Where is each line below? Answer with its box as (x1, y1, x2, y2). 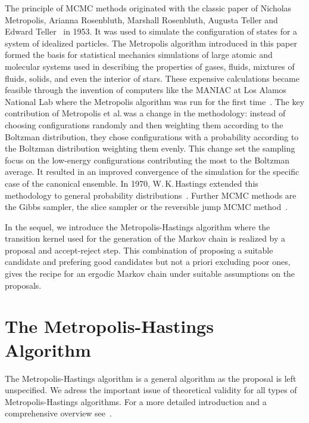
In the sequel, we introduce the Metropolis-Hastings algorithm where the (5, 220, 270, 233)
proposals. (5, 279, 42, 291)
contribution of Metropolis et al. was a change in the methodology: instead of (5, 107, 286, 119)
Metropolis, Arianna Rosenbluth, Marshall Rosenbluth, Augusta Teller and (5, 13, 278, 26)
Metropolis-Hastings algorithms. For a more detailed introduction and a (5, 395, 267, 407)
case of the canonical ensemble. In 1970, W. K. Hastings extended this (5, 177, 258, 189)
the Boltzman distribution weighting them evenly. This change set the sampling (5, 142, 295, 155)
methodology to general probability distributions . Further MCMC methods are (5, 189, 296, 201)
